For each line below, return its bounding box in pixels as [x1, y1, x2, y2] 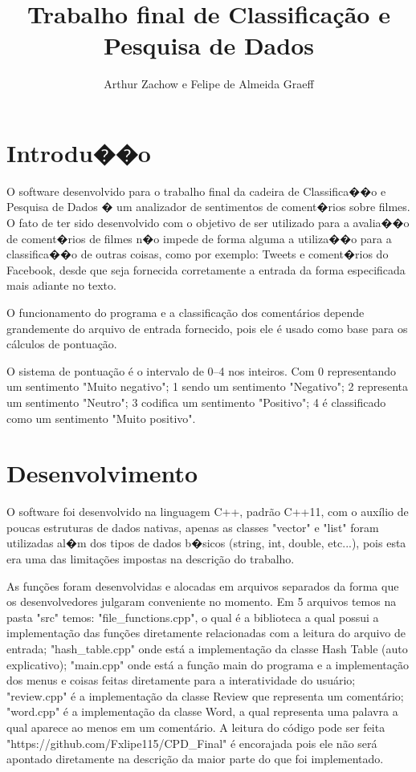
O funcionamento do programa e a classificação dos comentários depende [6, 304, 365, 320]
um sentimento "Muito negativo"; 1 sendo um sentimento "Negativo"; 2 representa [6, 378, 409, 395]
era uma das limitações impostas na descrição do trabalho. [6, 551, 295, 567]
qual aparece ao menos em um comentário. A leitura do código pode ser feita [6, 719, 385, 735]
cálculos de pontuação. [6, 335, 117, 352]
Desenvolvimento [6, 457, 198, 490]
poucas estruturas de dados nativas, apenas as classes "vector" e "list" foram [6, 518, 379, 535]
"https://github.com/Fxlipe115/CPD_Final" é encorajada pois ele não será [6, 734, 377, 751]
